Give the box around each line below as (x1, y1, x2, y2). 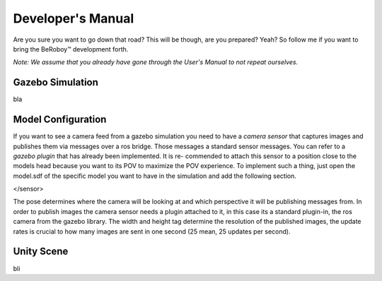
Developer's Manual (13, 11, 134, 26)
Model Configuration (13, 114, 107, 126)
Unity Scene (13, 246, 69, 258)
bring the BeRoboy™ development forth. (13, 44, 129, 53)
